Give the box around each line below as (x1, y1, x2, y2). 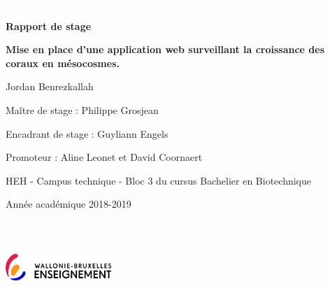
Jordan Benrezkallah (6, 79, 94, 94)
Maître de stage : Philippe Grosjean (6, 102, 159, 117)
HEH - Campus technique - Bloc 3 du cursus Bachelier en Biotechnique (6, 173, 311, 187)
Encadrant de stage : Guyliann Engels (6, 126, 168, 141)
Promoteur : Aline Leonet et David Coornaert (6, 150, 203, 164)
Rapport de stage (6, 18, 92, 33)
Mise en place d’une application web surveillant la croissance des (6, 42, 325, 57)
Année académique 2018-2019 (6, 196, 131, 211)
